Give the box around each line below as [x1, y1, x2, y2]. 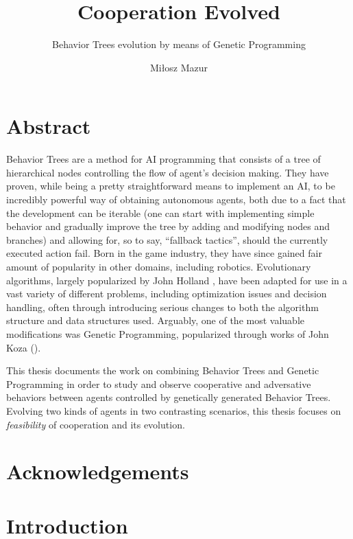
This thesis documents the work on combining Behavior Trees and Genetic [6, 363, 319, 378]
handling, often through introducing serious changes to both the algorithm [6, 299, 319, 314]
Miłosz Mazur [149, 60, 208, 74]
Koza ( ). [6, 340, 41, 354]
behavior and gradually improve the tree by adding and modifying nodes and [6, 219, 330, 233]
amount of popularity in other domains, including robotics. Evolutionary [6, 260, 311, 273]
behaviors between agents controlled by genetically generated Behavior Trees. [6, 390, 331, 404]
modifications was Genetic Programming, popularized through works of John [6, 326, 329, 341]
